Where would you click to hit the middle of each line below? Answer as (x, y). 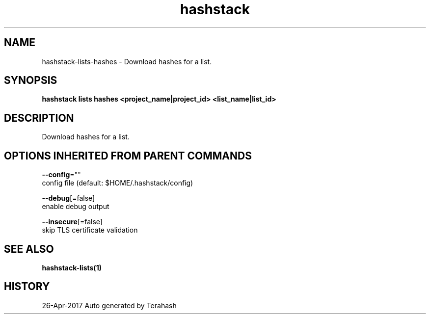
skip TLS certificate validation (90, 230)
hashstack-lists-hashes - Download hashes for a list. (127, 61)
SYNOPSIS (31, 80)
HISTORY (27, 287)
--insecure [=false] (72, 222)
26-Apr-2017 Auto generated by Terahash (109, 305)
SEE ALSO (29, 249)
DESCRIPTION (39, 118)
